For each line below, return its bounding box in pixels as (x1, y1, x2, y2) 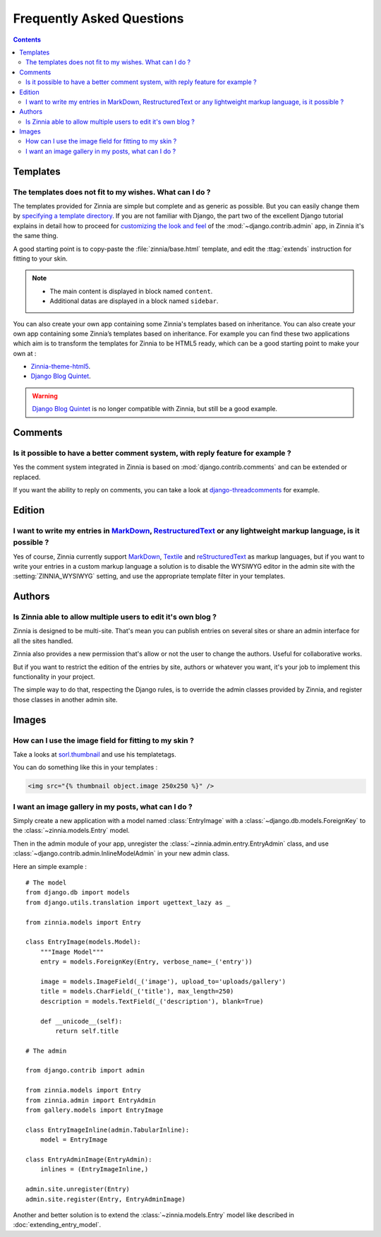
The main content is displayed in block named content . (49, 287, 213, 295)
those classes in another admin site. (13, 695, 118, 704)
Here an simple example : (13, 862, 87, 870)
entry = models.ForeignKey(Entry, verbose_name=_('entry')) (40, 958, 253, 966)
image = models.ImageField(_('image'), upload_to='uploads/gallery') (40, 977, 286, 986)
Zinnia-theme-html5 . (30, 362, 91, 371)
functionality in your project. (13, 673, 95, 681)
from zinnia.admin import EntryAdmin (25, 1096, 157, 1104)
